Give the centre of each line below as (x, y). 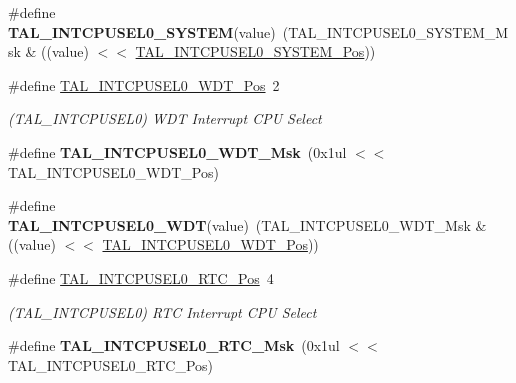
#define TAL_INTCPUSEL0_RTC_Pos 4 (141, 277)
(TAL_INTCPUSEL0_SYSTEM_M (395, 31)
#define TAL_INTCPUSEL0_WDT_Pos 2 (144, 84)
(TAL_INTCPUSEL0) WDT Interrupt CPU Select (165, 118)
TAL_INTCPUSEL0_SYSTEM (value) (142, 31)
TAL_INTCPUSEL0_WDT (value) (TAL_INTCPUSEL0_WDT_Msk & (247, 224)
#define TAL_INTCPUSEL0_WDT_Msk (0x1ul (177, 151)
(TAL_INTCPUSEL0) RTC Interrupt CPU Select (162, 311)
